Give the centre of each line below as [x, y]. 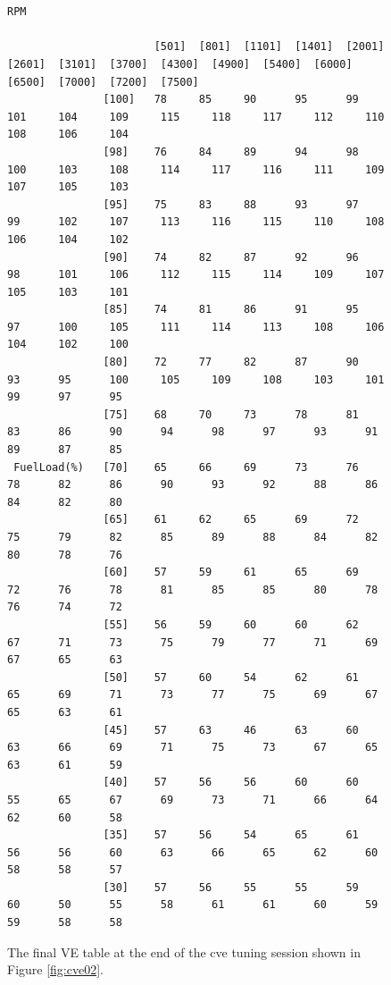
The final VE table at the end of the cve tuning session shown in [184, 951]
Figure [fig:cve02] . [55, 969]
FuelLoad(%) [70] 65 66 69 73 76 [186, 467]
